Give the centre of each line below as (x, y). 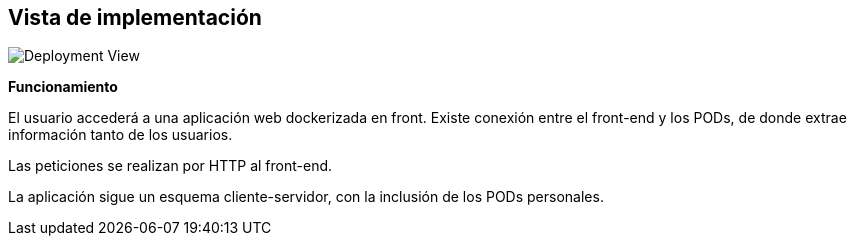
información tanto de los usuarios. (120, 135)
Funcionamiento (63, 87)
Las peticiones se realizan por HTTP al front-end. (170, 166)
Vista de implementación (135, 17)
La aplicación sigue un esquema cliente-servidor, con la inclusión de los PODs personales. (306, 197)
